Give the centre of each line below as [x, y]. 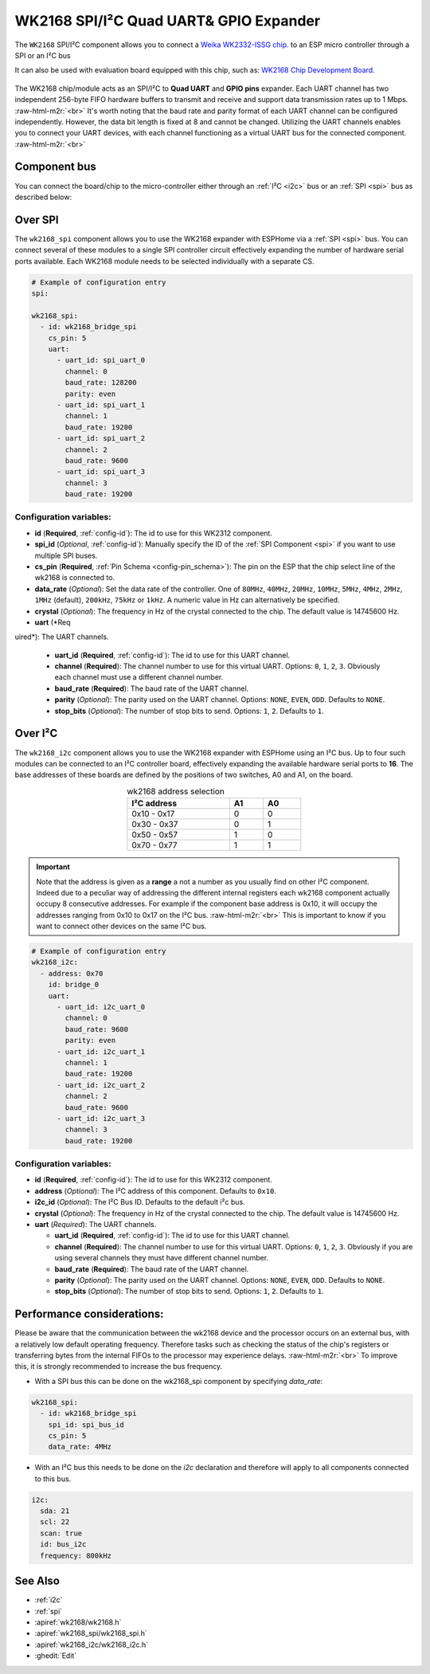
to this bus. [53, 1479]
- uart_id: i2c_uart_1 [101, 1051]
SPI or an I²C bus [43, 55]
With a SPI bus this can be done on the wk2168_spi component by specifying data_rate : [179, 1381]
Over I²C [36, 733]
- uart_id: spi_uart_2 [101, 439]
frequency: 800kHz [76, 1555]
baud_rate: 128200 [101, 383]
